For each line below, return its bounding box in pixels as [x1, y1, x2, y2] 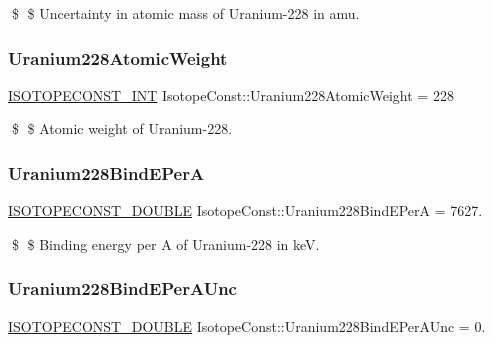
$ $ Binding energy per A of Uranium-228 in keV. [11, 233, 320, 254]
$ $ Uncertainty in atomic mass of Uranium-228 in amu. [11, 3, 360, 23]
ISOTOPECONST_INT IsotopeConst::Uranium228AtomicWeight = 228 [8, 84, 454, 105]
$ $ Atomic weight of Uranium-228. [11, 118, 233, 139]
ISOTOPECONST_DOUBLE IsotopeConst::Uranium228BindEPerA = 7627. [8, 200, 483, 221]
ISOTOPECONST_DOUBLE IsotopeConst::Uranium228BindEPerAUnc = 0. [8, 315, 486, 336]
